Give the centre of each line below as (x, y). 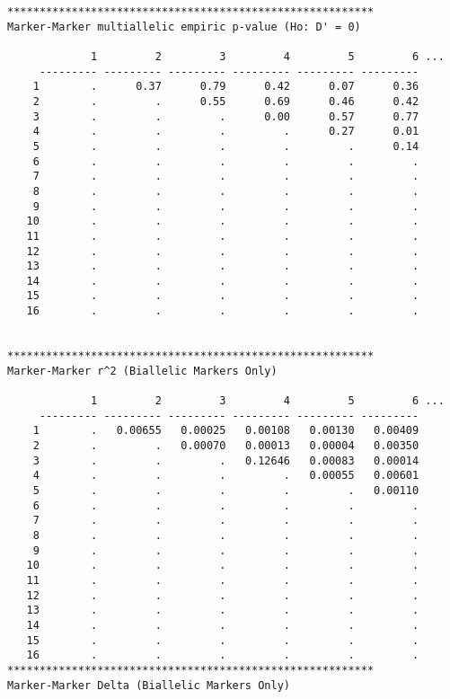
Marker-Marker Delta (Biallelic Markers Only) (149, 685)
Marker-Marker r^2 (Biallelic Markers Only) (142, 371)
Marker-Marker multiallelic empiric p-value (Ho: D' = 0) (184, 27)
